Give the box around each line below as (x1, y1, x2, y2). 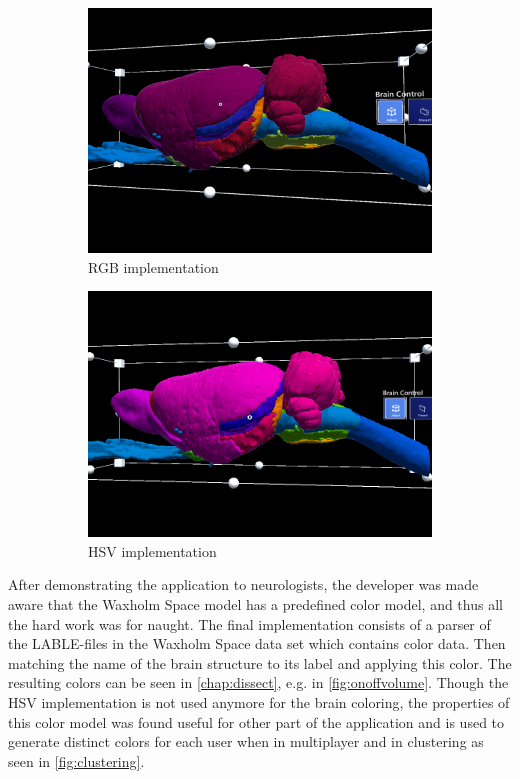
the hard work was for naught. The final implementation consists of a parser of (8, 613, 491, 634)
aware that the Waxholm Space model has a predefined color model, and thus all (8, 593, 503, 614)
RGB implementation (88, 256, 219, 277)
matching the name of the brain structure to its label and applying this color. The (8, 652, 512, 673)
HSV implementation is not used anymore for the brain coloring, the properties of (8, 691, 510, 712)
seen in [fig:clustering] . (8, 750, 145, 771)
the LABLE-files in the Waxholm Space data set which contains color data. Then (8, 633, 506, 654)
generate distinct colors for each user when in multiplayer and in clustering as (8, 731, 484, 752)
